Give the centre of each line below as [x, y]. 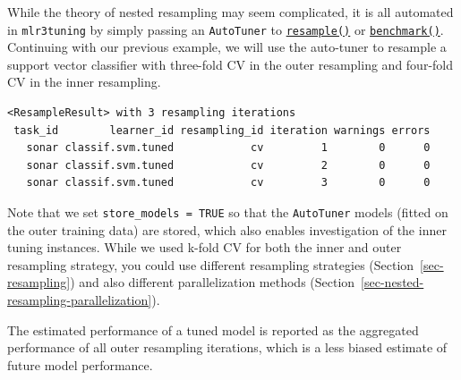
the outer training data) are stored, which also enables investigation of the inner [227, 229]
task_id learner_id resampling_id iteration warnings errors [222, 130]
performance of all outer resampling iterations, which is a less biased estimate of [227, 347]
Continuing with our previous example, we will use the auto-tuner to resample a [227, 47]
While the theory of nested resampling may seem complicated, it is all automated [230, 12]
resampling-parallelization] [80, 300]
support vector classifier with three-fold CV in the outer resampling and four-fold [230, 64]
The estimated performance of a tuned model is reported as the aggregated [213, 329]
